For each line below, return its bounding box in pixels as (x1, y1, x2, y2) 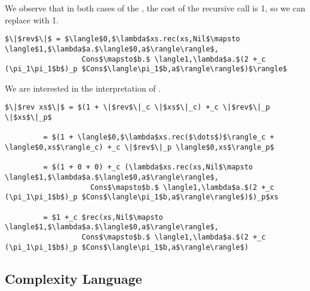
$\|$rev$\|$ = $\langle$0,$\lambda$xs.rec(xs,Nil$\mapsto (5, 35, 240, 44)
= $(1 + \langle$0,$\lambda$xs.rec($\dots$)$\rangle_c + (43, 133, 275, 142)
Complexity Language (5, 269, 142, 287)
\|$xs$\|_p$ (5, 113, 52, 122)
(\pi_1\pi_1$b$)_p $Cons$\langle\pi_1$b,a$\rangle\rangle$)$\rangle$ (5, 65, 287, 74)
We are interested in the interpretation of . (5, 81, 161, 94)
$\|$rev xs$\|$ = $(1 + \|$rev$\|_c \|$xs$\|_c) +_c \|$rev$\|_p (5, 103, 270, 112)
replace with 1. (5, 13, 59, 26)
